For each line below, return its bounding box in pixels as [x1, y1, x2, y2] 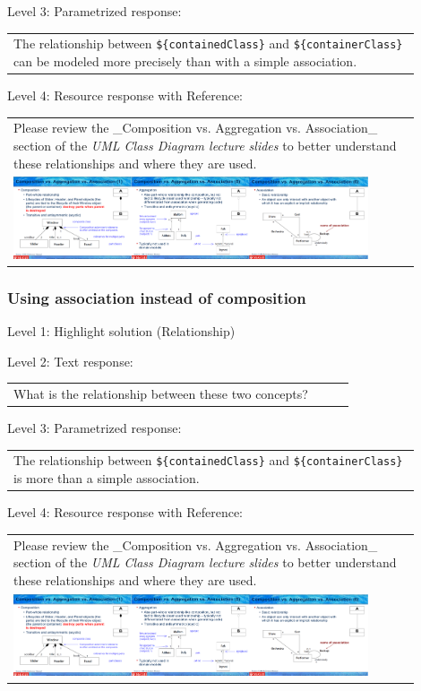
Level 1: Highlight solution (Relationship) [7, 322, 236, 341]
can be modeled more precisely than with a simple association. [13, 52, 357, 70]
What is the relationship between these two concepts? [13, 384, 308, 402]
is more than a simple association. [13, 469, 200, 488]
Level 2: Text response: [7, 351, 133, 370]
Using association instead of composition [7, 286, 306, 308]
